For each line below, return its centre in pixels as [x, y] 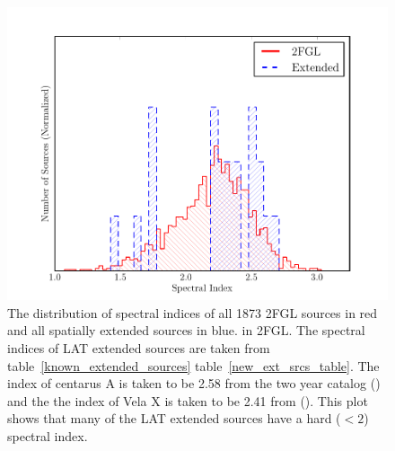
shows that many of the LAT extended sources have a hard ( [174, 418]
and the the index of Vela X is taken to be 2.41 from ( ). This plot [188, 400]
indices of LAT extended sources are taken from [139, 347]
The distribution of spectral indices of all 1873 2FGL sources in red [193, 312]
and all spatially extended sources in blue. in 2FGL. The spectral [186, 330]
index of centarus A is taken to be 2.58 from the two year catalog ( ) [194, 383]
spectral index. [48, 435]
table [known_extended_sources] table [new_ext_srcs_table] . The [193, 365]
